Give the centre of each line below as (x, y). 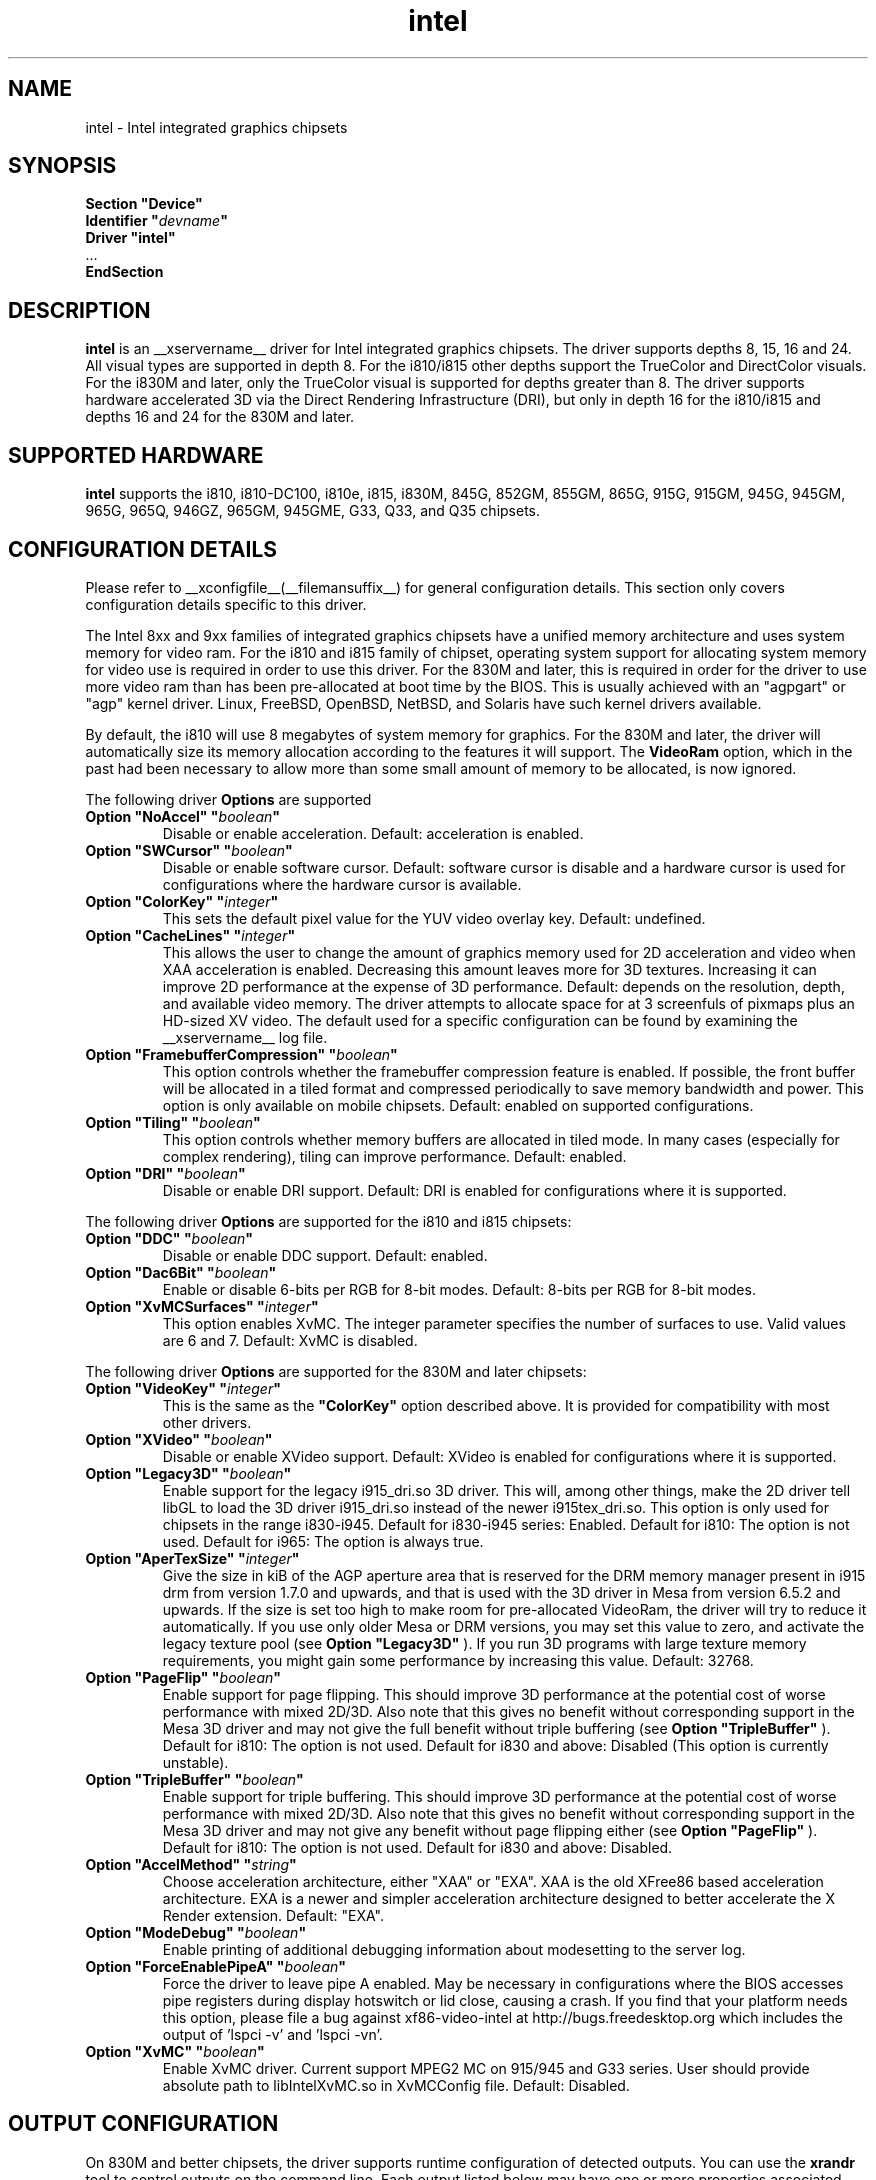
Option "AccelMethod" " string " (191, 1864)
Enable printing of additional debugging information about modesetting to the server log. (454, 1949)
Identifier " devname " (156, 221)
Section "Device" (144, 204)
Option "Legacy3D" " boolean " (188, 1473)
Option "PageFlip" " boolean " (183, 1677)
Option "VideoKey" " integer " (183, 1388)
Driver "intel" (130, 238)
